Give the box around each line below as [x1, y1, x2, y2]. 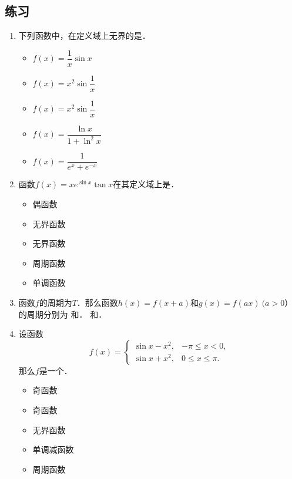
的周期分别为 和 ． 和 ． [18, 308, 107, 320]
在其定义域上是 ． [113, 178, 179, 190]
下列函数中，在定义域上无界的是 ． [18, 29, 150, 42]
